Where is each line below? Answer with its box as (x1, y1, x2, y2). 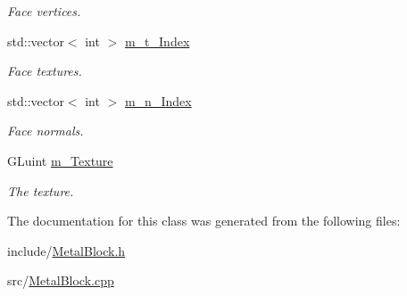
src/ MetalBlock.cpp (7, 271, 114, 290)
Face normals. (7, 121, 84, 140)
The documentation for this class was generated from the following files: (7, 211, 401, 230)
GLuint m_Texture (7, 151, 113, 169)
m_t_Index (124, 31, 190, 50)
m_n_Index (124, 91, 192, 110)
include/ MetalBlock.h (7, 241, 126, 259)
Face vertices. (7, 2, 81, 20)
